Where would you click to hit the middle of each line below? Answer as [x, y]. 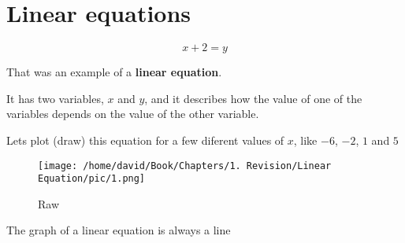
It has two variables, [55, 98]
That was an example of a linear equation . [114, 72]
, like [305, 140]
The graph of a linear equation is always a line [119, 230]
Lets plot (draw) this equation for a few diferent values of [145, 140]
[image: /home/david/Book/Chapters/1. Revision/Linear [185, 166]
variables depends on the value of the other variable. [133, 114]
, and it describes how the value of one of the [253, 98]
